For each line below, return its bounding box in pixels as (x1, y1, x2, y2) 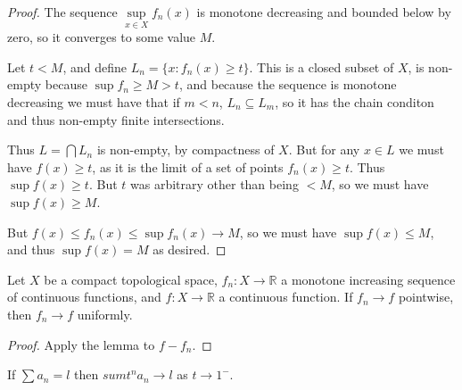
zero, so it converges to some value (7, 28, 196, 46)
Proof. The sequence (7, 3, 118, 21)
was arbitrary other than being (130, 175, 299, 194)
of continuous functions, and (7, 287, 161, 306)
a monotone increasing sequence (281, 270, 456, 288)
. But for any (288, 140, 360, 159)
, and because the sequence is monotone (178, 75, 397, 94)
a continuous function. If (219, 287, 353, 306)
